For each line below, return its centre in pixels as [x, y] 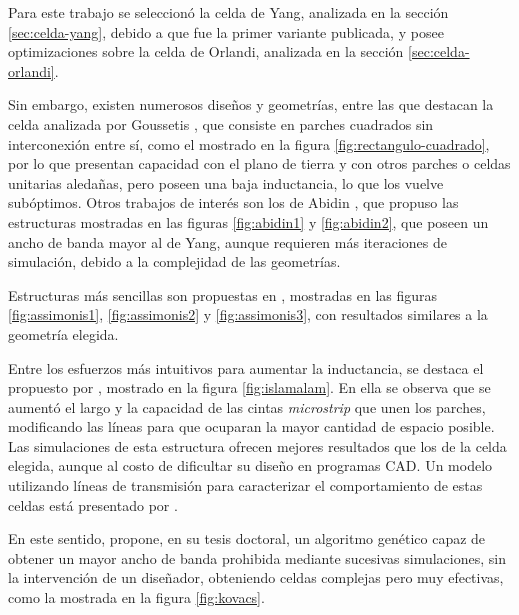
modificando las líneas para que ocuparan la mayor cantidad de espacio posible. [251, 426]
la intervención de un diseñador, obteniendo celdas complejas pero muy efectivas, [256, 577]
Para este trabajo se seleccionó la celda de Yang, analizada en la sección [228, 12]
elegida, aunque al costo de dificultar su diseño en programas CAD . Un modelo [250, 465]
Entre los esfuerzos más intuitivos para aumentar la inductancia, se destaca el [246, 367]
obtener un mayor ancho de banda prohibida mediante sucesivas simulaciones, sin [257, 557]
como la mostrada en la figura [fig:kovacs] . [136, 597]
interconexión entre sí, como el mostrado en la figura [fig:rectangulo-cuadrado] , [249, 143]
